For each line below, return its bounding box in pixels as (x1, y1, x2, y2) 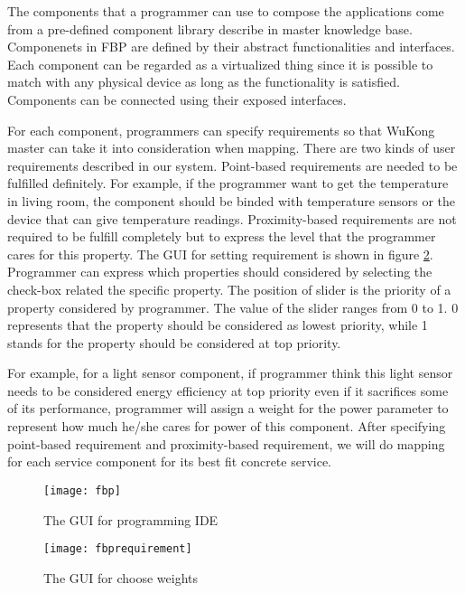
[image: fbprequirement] (43, 542, 192, 556)
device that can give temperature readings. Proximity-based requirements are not (7, 209, 457, 228)
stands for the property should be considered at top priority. (7, 333, 341, 352)
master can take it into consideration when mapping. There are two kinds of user (7, 138, 456, 157)
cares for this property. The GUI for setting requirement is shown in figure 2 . (7, 244, 433, 263)
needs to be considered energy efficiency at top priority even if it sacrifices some (7, 381, 449, 400)
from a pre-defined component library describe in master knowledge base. (7, 19, 413, 38)
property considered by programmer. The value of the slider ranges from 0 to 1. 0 (7, 297, 459, 316)
